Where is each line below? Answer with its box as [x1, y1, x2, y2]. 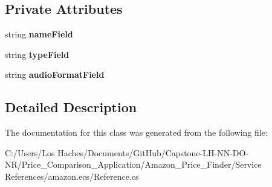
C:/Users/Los [5, 146, 55, 159]
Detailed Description [5, 98, 137, 116]
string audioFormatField [5, 68, 105, 81]
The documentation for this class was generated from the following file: [5, 126, 268, 139]
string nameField [5, 28, 73, 40]
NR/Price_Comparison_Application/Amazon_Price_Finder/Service [5, 158, 262, 171]
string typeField [5, 48, 70, 60]
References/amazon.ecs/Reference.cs [5, 170, 139, 182]
